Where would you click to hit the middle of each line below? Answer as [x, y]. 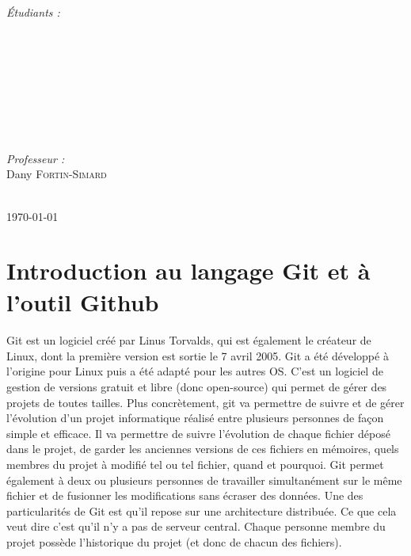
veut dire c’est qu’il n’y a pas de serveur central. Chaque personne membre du [196, 526]
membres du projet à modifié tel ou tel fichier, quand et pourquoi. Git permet [195, 465]
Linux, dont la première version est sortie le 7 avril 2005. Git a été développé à [198, 355]
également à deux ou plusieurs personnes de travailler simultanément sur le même [204, 480]
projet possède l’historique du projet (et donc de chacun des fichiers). [174, 542]
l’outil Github [83, 301]
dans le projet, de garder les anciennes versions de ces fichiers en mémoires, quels [203, 449]
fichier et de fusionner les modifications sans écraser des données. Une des [185, 495]
